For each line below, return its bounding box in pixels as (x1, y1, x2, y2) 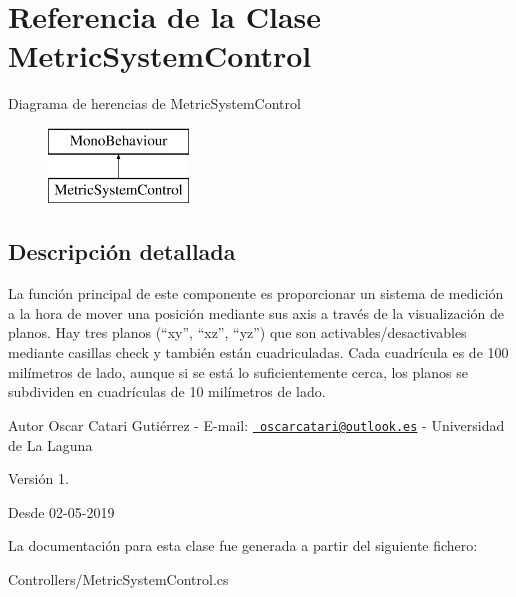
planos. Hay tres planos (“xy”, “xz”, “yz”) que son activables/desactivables (8, 322, 467, 343)
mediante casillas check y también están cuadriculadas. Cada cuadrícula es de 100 (8, 342, 509, 363)
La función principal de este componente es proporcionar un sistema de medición (8, 283, 504, 304)
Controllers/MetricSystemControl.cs (8, 568, 229, 589)
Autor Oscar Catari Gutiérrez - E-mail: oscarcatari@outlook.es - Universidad (8, 414, 505, 435)
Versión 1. (8, 468, 69, 489)
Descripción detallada (8, 236, 236, 267)
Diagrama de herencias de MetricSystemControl (8, 93, 301, 114)
